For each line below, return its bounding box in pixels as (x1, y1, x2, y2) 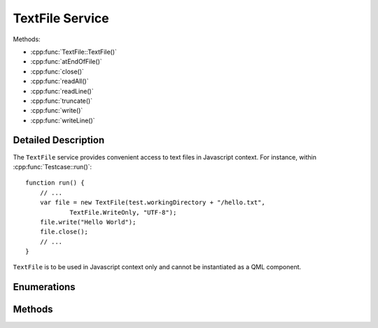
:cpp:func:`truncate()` (30, 97, 93, 105)
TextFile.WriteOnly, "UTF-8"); (69, 208, 177, 216)
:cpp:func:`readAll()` (30, 77, 89, 85)
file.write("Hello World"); (39, 218, 136, 226)
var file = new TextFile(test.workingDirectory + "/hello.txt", (39, 199, 265, 206)
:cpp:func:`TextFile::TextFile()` (30, 48, 117, 56)
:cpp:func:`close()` (30, 67, 84, 76)
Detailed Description (13, 134, 105, 146)
